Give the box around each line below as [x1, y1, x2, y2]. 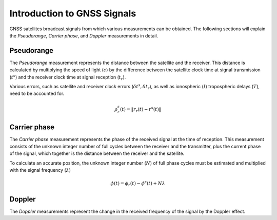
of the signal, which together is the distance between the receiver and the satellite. [9, 150, 185, 156]
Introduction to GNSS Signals [9, 8, 136, 19]
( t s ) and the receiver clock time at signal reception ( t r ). [9, 73, 126, 82]
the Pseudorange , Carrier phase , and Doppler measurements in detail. [9, 32, 159, 38]
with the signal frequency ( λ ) [9, 167, 71, 173]
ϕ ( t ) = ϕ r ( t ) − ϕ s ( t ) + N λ [110, 179, 166, 188]
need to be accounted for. [9, 90, 65, 97]
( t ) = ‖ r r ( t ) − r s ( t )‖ [120, 105, 162, 113]
